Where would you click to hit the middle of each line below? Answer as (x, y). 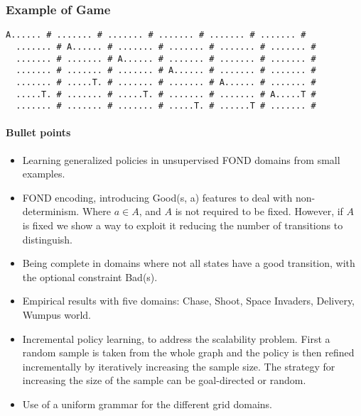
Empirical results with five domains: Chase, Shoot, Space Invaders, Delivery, (189, 301)
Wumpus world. (56, 314)
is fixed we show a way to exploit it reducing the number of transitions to (183, 225)
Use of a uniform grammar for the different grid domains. (147, 404)
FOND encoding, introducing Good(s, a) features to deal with (157, 197)
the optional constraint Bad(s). (90, 277)
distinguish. (47, 239)
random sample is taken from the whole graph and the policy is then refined (188, 352)
